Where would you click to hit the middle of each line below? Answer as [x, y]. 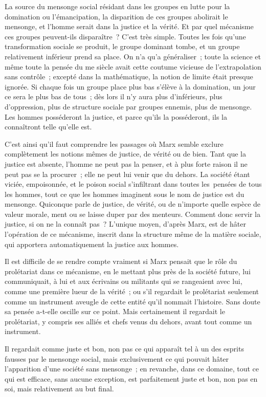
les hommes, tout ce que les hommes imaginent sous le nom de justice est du [125, 194]
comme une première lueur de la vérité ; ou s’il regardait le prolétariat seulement [132, 291]
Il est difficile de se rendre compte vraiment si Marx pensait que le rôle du [121, 261]
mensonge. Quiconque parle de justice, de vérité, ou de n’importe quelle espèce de [133, 204]
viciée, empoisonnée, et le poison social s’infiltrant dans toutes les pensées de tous [133, 184]
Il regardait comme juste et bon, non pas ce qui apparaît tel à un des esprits [124, 348]
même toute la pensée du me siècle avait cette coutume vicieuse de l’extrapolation [133, 66]
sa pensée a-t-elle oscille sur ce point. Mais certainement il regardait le [115, 311]
